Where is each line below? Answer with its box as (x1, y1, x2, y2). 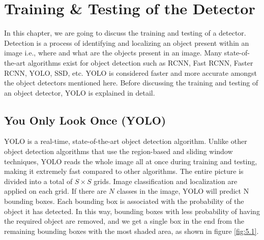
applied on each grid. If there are (4, 186, 107, 196)
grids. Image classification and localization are (94, 175, 238, 186)
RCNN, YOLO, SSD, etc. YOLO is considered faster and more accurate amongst (4, 67, 257, 78)
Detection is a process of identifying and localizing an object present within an (4, 37, 249, 48)
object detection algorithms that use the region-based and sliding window (4, 146, 233, 157)
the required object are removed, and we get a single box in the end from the (4, 216, 244, 226)
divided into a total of (4, 175, 73, 186)
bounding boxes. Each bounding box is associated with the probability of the (4, 196, 244, 206)
